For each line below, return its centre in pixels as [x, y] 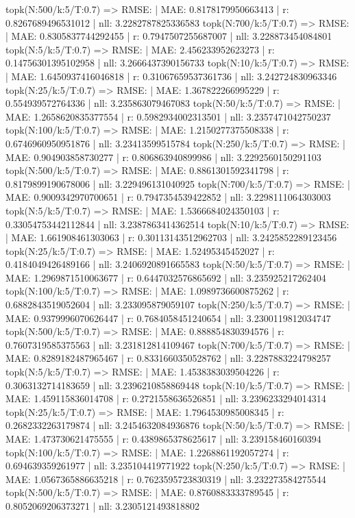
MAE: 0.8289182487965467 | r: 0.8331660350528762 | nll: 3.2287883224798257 [168, 358]
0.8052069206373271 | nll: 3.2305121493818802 [103, 505]
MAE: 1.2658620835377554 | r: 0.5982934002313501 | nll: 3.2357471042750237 [168, 116]
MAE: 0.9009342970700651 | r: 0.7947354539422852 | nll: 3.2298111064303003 [168, 197]
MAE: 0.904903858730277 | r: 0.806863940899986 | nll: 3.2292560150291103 [163, 157]
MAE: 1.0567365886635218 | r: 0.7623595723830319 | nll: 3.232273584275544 [166, 479]
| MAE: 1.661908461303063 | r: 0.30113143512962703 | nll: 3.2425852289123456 [171, 237]
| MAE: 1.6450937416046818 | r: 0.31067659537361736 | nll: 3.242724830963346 [171, 76]
